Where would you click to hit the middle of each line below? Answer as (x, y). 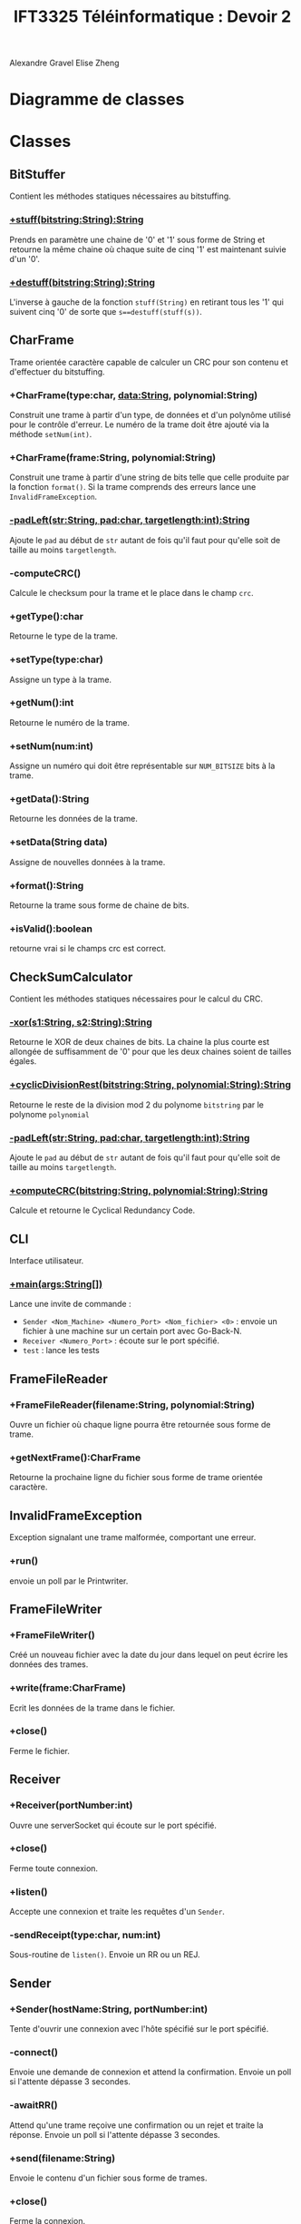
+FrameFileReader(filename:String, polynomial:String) (132, 1405)
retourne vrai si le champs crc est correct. (87, 949)
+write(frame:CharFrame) (68, 1688)
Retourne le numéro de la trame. (69, 722)
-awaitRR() (34, 2105)
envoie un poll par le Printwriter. (69, 1581)
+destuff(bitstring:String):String (83, 282)
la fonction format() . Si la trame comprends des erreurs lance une (133, 487)
